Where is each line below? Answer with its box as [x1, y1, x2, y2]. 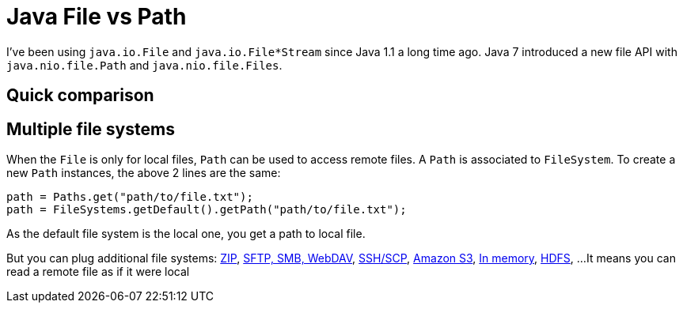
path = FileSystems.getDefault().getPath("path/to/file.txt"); [6, 203, 407, 217]
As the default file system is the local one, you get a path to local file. [6, 227, 366, 241]
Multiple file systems [6, 119, 175, 139]
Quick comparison [6, 85, 154, 106]
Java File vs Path [6, 3, 187, 30]
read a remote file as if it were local [6, 265, 190, 279]
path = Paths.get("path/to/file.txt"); [6, 190, 253, 204]
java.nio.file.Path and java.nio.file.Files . [6, 58, 283, 72]
